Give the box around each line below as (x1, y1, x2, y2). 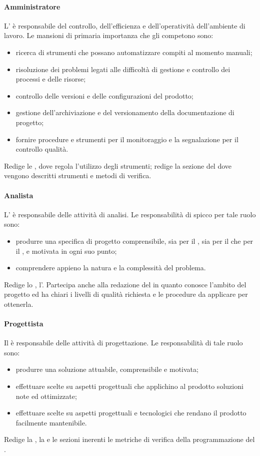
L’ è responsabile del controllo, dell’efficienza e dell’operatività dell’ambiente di (4, 20, 245, 31)
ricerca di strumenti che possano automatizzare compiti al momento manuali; (15, 47, 252, 57)
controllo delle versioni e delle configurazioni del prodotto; (15, 90, 193, 101)
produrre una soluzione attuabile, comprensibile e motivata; (15, 364, 198, 374)
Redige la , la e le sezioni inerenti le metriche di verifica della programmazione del (4, 434, 255, 444)
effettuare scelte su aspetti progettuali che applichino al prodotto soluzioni (15, 381, 243, 391)
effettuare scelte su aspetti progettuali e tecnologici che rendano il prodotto (15, 407, 246, 418)
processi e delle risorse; (15, 74, 86, 84)
